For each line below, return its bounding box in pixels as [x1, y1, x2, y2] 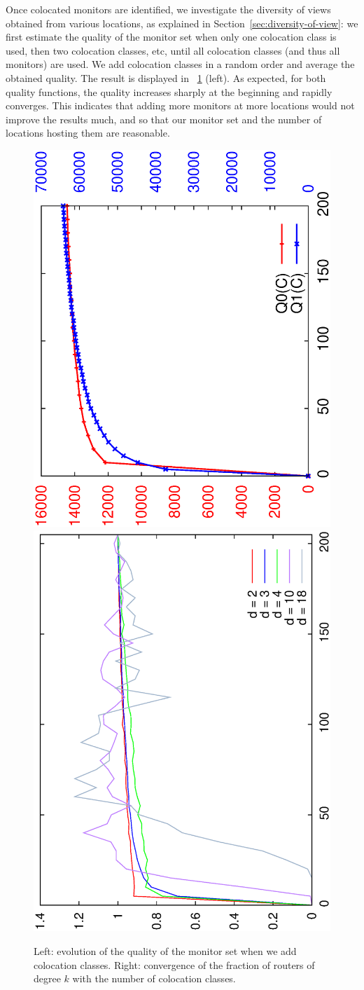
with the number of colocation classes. [72, 971, 236, 986]
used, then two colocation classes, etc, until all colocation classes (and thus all [6, 43, 340, 57]
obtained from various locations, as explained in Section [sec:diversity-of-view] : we [6, 15, 358, 30]
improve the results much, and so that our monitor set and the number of [6, 111, 322, 126]
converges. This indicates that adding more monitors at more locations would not [6, 98, 355, 113]
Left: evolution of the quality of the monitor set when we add [34, 944, 297, 958]
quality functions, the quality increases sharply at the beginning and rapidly [6, 84, 332, 99]
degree [34, 971, 61, 986]
